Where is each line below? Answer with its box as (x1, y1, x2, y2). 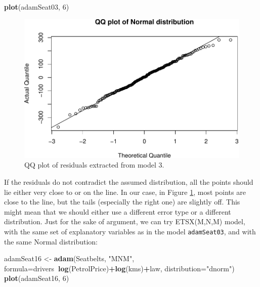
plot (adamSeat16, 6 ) (4, 273, 69, 283)
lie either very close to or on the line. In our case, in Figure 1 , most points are (4, 186, 246, 197)
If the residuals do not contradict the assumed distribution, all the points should (4, 177, 253, 187)
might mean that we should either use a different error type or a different (4, 206, 231, 217)
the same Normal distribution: (4, 236, 98, 247)
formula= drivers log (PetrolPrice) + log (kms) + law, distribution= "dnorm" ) (4, 263, 235, 273)
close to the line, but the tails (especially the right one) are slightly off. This (4, 196, 240, 207)
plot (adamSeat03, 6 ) (4, 2, 69, 12)
